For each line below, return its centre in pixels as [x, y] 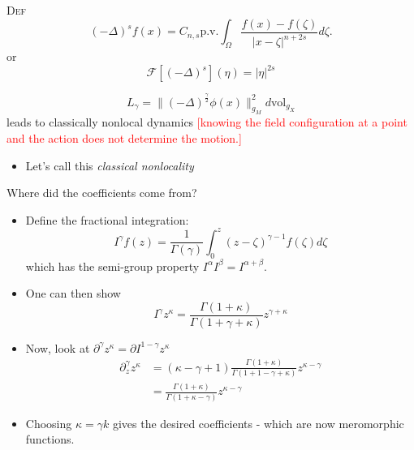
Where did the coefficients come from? [102, 193]
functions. [50, 439]
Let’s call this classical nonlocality [110, 165]
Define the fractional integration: [107, 219]
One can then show [73, 293]
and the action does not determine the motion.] [124, 137]
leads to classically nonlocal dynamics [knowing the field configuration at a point [207, 122]
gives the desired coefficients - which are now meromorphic [258, 423]
